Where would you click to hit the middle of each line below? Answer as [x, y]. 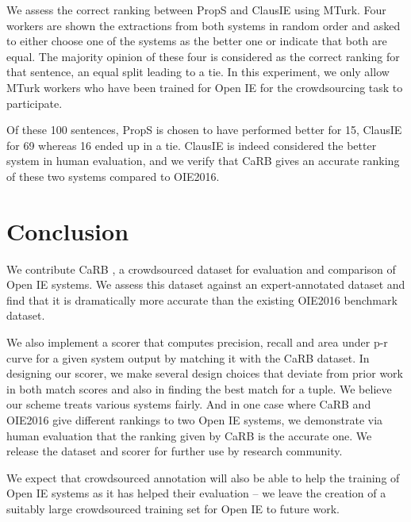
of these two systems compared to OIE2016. [113, 176]
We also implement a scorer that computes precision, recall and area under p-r [197, 342]
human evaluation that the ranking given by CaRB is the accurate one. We [189, 435]
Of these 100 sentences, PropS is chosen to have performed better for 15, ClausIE [204, 130]
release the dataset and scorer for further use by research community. [175, 451]
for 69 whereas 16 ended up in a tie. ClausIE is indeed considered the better [192, 145]
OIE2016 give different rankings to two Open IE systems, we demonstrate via [195, 420]
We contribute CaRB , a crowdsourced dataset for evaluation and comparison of [201, 269]
